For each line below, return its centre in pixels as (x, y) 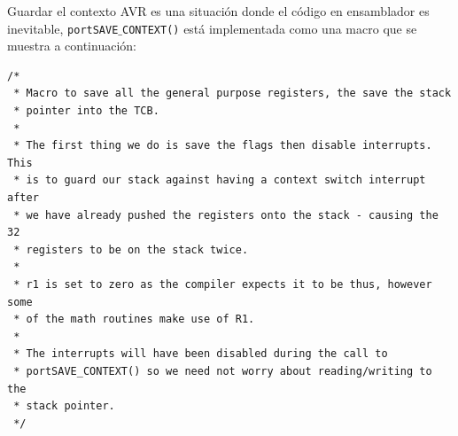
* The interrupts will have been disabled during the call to (201, 354)
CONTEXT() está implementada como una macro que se (270, 28)
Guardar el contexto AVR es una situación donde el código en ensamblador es (218, 11)
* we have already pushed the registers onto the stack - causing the (226, 215)
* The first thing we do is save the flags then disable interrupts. (223, 146)
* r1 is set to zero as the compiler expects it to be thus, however (223, 284)
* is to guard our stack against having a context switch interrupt (220, 180)
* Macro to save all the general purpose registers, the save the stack (233, 93)
